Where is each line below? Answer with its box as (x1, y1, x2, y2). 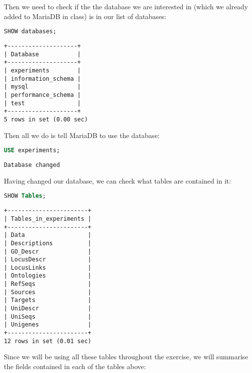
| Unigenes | (4, 321, 91, 328)
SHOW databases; (4, 28, 57, 35)
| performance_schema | (4, 92, 81, 98)
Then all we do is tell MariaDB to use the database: (4, 130, 160, 140)
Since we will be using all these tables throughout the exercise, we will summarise (4, 351, 248, 362)
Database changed (4, 162, 60, 169)
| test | (4, 99, 81, 107)
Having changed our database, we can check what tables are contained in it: (4, 175, 231, 186)
